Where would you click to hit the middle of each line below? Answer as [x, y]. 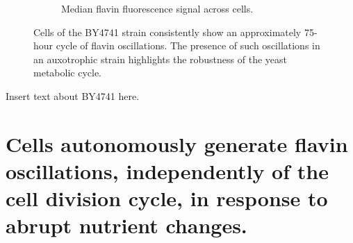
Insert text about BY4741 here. [73, 95]
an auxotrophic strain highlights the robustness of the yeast [160, 59]
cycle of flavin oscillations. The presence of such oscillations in [188, 45]
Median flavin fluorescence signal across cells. [157, 8]
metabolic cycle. [67, 73]
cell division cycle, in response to [167, 198]
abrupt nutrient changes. [126, 225]
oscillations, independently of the [167, 170]
